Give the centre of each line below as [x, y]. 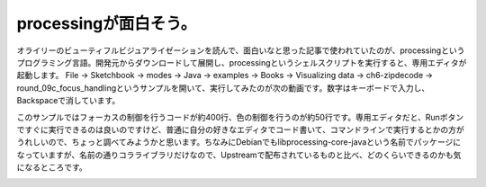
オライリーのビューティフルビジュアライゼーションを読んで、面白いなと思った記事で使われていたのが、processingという [241, 50]
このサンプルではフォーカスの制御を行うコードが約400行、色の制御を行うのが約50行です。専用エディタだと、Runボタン [240, 117]
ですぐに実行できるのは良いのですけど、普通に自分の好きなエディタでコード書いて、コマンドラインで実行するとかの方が [240, 129]
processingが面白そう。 [107, 23]
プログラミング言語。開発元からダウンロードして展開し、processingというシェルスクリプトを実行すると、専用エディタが [242, 62]
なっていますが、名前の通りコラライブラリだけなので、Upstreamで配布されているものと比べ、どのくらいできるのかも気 [239, 155]
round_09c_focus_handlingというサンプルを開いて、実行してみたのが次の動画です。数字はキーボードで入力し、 [223, 88]
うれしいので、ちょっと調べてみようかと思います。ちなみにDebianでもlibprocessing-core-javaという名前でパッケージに [239, 142]
